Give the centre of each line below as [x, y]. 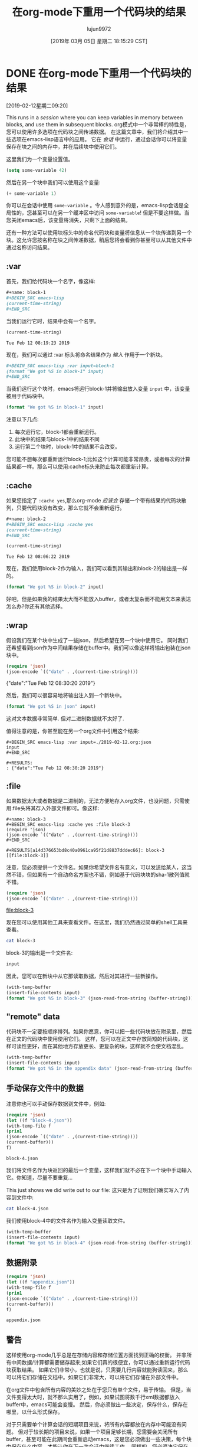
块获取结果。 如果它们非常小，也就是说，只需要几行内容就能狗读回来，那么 [97, 1370]
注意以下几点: [23, 419]
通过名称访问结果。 [29, 247]
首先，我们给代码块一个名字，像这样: [51, 282]
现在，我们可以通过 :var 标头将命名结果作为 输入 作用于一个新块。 [86, 354]
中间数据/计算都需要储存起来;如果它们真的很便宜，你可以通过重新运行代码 [100, 1363]
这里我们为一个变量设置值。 [40, 159]
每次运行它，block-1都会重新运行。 [57, 432]
